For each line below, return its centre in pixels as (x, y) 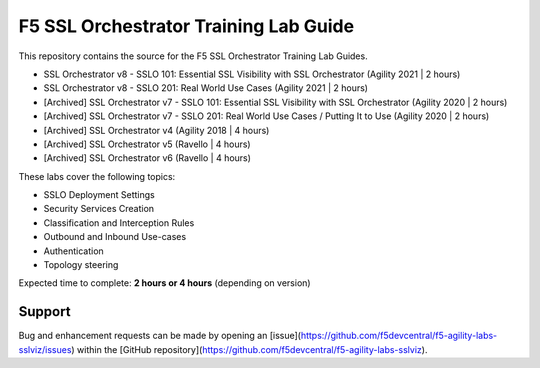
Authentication (73, 251)
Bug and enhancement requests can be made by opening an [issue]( (160, 336)
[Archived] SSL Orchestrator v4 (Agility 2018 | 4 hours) (156, 130)
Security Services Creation (99, 209)
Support (44, 311)
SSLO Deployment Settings (99, 195)
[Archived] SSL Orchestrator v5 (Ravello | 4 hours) (147, 144)
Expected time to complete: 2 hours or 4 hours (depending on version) (164, 283)
